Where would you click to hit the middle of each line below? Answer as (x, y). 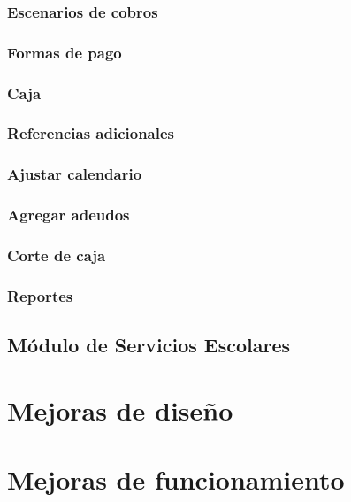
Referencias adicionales (91, 133)
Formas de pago (65, 52)
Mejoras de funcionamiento (176, 479)
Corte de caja (57, 255)
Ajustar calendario (75, 174)
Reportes (40, 295)
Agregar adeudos (69, 215)
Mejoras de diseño (120, 409)
